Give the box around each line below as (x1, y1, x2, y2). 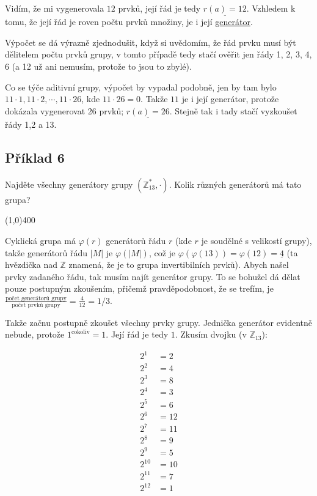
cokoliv (71, 328, 90, 335)
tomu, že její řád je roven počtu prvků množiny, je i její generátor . (5, 15, 253, 28)
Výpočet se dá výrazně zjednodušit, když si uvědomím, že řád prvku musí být (5, 35, 296, 48)
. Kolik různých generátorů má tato (169, 177, 302, 190)
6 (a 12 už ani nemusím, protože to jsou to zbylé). (5, 60, 192, 72)
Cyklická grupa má (5, 234, 76, 246)
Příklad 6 (5, 147, 65, 166)
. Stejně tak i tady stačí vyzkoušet (169, 104, 297, 117)
